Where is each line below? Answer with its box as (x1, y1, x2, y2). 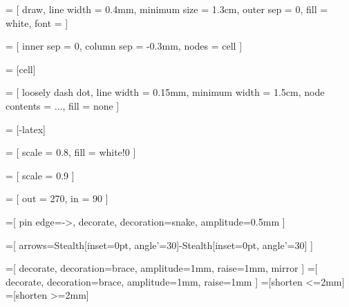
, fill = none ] (62, 98, 120, 112)
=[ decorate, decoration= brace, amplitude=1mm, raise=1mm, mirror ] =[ (6, 261, 318, 275)
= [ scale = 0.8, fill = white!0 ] (6, 145, 136, 159)
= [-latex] (6, 121, 46, 136)
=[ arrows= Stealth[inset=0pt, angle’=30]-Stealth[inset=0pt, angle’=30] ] (6, 237, 313, 252)
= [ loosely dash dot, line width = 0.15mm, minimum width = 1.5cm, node (6, 85, 325, 99)
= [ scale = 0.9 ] (6, 168, 75, 182)
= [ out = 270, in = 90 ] (6, 191, 109, 206)
